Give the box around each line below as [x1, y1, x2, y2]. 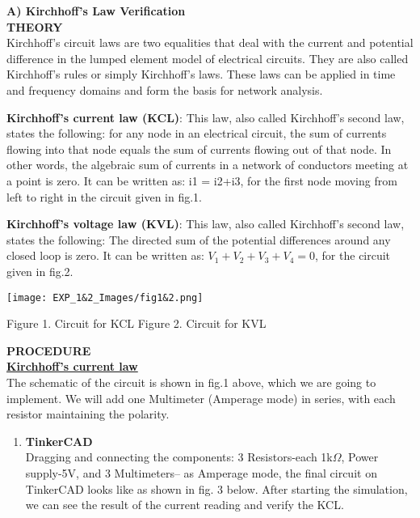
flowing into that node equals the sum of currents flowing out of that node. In [6, 140, 392, 157]
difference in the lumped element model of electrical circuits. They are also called [6, 49, 409, 66]
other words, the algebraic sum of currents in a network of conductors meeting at [6, 156, 409, 173]
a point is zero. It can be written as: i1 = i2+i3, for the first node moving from [6, 172, 397, 189]
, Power [341, 448, 379, 465]
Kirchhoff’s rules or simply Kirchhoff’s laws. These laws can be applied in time [6, 66, 396, 83]
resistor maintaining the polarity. [6, 405, 170, 422]
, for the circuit [315, 247, 391, 264]
